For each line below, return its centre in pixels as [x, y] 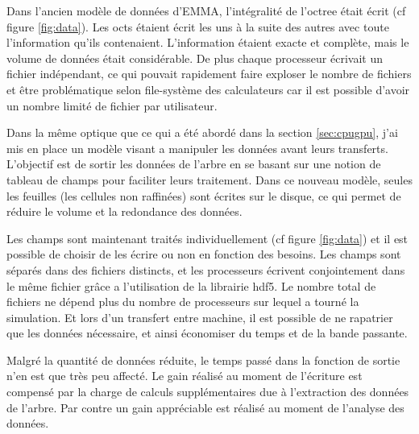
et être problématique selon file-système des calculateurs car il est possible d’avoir [208, 89]
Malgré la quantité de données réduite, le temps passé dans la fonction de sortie [203, 360]
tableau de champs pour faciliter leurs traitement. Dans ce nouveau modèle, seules [209, 179]
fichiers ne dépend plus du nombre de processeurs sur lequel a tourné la [183, 302]
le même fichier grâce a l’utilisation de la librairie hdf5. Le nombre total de [191, 285]
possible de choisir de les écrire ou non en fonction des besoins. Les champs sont [204, 254]
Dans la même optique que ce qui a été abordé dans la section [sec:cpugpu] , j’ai [202, 132]
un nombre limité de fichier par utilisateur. [112, 105]
